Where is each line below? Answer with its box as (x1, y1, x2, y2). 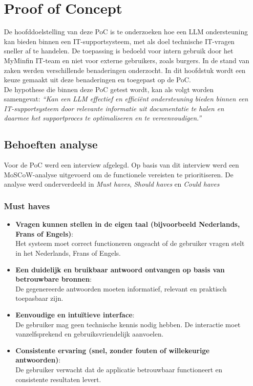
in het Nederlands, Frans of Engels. (15, 248, 121, 258)
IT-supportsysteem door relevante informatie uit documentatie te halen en (4, 103, 224, 113)
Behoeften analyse (4, 137, 98, 152)
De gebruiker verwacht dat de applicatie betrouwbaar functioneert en (15, 364, 222, 374)
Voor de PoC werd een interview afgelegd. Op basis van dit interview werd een (4, 160, 239, 170)
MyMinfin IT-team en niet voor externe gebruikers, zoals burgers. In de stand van (4, 55, 250, 65)
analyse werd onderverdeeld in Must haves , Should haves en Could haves (4, 179, 220, 189)
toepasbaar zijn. (15, 293, 63, 303)
